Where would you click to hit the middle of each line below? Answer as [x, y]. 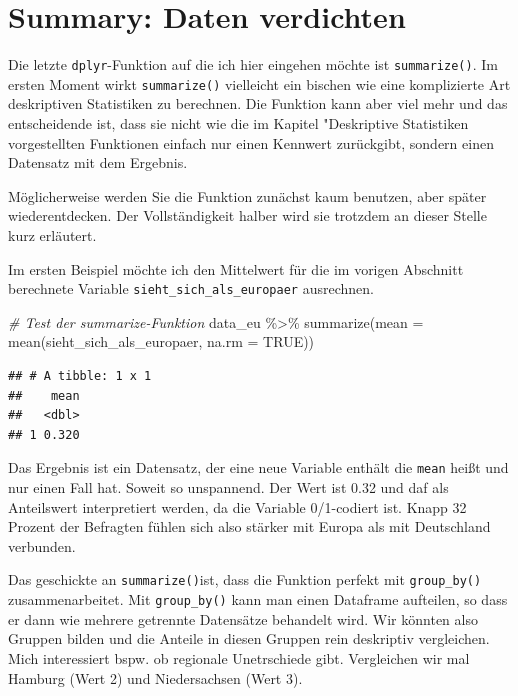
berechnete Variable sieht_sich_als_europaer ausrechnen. [191, 288]
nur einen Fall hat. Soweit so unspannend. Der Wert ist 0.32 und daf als [228, 487]
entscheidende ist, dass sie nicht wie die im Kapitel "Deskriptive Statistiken [238, 123]
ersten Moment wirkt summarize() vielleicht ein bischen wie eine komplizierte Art [259, 83]
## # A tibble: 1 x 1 [80, 376]
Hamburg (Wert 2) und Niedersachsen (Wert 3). [155, 677]
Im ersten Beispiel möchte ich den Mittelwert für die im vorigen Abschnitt [236, 268]
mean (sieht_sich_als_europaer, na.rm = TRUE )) [161, 341]
